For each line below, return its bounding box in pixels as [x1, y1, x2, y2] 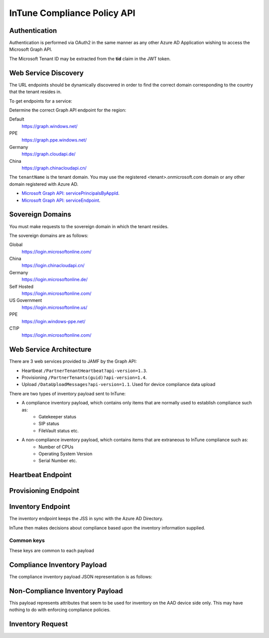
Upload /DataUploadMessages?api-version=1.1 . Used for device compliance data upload [21, 382, 216, 387]
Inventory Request [9, 620, 68, 628]
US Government [9, 297, 42, 303]
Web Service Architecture [9, 345, 92, 354]
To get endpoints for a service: [9, 98, 72, 104]
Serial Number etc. [38, 458, 77, 464]
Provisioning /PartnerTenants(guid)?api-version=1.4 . [21, 375, 147, 381]
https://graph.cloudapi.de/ [21, 151, 76, 157]
